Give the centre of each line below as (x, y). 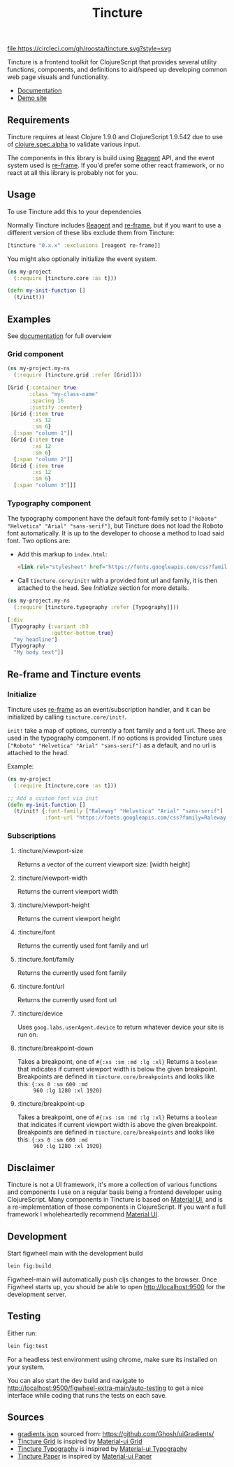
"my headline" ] (36, 639)
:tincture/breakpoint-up (51, 1104)
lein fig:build (29, 1266)
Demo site (32, 98)
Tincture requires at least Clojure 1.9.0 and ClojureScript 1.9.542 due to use (115, 137)
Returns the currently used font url (67, 1000)
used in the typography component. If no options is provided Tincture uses (115, 738)
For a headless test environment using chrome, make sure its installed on (112, 1359)
